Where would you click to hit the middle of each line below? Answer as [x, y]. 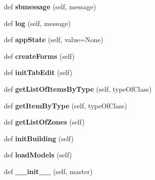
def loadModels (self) [38, 155]
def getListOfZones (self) [44, 122]
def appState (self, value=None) [54, 39]
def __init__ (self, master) [48, 171]
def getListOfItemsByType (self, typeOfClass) [78, 89]
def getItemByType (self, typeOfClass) [66, 105]
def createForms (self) [39, 56]
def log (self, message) [37, 23]
